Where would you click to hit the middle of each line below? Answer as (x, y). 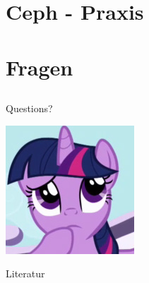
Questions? (29, 108)
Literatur (25, 273)
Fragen (40, 67)
